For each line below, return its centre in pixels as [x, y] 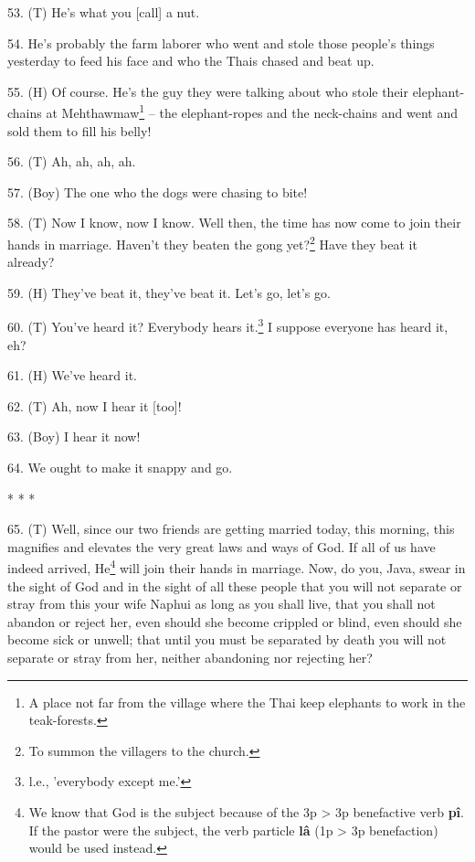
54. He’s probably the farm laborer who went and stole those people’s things [221, 43]
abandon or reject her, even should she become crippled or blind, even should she [235, 621]
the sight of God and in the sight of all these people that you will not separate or [235, 585]
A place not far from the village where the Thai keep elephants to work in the [247, 702]
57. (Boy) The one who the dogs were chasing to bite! [158, 192]
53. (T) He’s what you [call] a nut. [104, 12]
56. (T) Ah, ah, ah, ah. [72, 161]
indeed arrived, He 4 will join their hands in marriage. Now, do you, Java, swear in [237, 567]
